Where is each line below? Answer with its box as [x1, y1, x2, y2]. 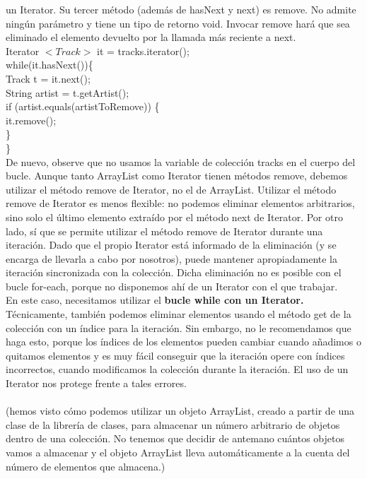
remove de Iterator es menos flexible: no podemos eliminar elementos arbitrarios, [6, 196, 355, 211]
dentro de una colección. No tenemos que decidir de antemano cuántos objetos [6, 431, 344, 446]
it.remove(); [6, 112, 57, 127]
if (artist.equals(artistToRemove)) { [6, 99, 160, 114]
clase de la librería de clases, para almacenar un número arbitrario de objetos [6, 417, 340, 432]
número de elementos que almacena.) [6, 459, 165, 473]
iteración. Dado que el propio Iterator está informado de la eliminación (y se [6, 237, 337, 252]
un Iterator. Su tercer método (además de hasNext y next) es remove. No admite [6, 2, 356, 16]
